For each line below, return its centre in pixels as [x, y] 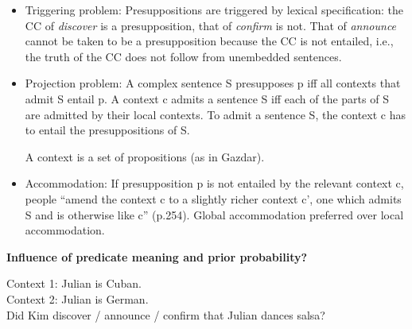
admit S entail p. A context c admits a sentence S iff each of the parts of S [207, 98]
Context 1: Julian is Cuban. [74, 283]
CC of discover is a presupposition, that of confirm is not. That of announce [211, 25]
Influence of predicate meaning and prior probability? [157, 256]
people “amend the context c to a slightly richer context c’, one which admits [213, 198]
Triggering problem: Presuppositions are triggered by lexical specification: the [214, 10]
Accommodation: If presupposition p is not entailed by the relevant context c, [214, 183]
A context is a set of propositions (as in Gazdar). [145, 156]
